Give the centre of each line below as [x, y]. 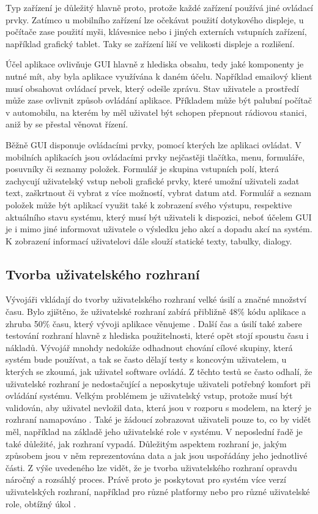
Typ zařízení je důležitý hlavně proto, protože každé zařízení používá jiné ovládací [159, 7]
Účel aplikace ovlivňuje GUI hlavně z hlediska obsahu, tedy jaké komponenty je [155, 64]
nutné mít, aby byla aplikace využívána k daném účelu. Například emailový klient [159, 76]
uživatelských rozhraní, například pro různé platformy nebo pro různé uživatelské [158, 491]
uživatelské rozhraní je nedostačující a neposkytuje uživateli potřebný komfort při [158, 383]
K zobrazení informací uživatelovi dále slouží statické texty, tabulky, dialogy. [149, 240]
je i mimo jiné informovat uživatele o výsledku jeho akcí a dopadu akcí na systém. [159, 229]
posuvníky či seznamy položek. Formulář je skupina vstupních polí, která [142, 169]
